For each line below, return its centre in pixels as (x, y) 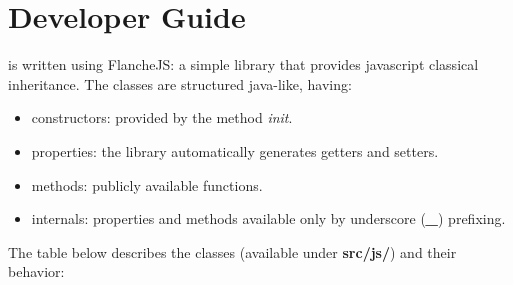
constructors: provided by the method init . (162, 117)
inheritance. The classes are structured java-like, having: (180, 83)
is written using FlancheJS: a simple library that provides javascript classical (243, 64)
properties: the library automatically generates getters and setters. (235, 150)
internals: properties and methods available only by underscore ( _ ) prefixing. (268, 218)
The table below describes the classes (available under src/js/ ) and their (232, 251)
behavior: (36, 271)
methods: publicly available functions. (147, 184)
